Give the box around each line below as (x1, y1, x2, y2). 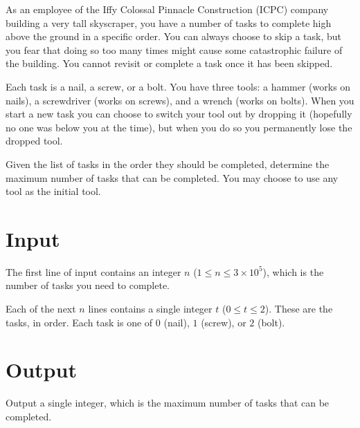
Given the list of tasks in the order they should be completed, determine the (6, 156, 330, 171)
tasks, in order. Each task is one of (6, 315, 153, 329)
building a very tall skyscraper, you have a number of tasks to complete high (6, 15, 332, 30)
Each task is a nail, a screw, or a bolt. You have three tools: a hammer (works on (6, 79, 351, 93)
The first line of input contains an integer (6, 264, 181, 279)
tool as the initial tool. (6, 184, 101, 198)
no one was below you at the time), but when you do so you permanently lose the (6, 120, 352, 134)
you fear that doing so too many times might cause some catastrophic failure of (6, 42, 343, 57)
